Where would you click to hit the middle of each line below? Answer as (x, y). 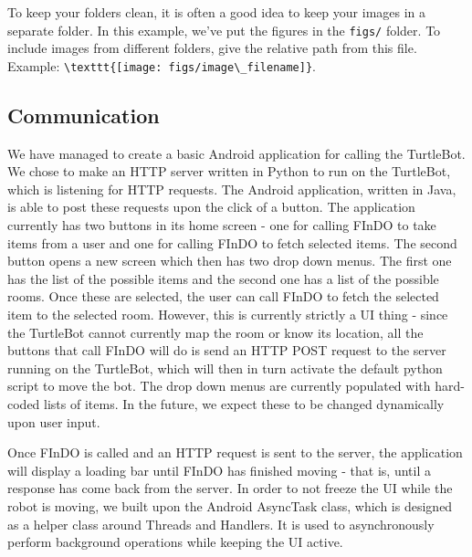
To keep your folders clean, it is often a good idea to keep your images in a (217, 12)
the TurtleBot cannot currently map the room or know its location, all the (215, 332)
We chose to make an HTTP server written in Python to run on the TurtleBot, (229, 171)
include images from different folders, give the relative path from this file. (212, 48)
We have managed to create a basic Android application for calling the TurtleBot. (236, 153)
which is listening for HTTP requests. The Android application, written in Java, (232, 189)
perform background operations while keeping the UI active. (175, 542)
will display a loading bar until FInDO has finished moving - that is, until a (219, 470)
